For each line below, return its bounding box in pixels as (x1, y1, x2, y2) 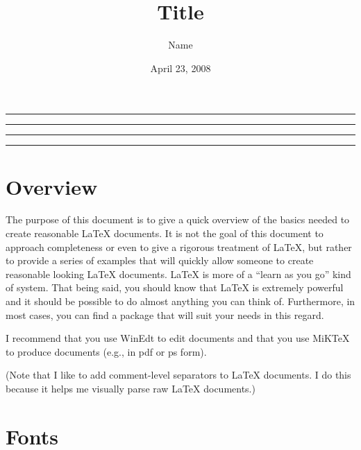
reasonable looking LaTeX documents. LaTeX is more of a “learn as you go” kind (6, 266, 351, 281)
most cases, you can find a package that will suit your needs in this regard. (6, 307, 324, 322)
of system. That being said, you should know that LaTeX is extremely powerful (6, 280, 344, 295)
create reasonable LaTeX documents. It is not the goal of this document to (6, 226, 324, 241)
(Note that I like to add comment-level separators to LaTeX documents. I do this (6, 367, 351, 382)
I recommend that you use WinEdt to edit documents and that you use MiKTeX (6, 331, 350, 345)
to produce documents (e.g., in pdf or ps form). (6, 344, 207, 358)
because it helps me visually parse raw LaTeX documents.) (6, 381, 255, 395)
